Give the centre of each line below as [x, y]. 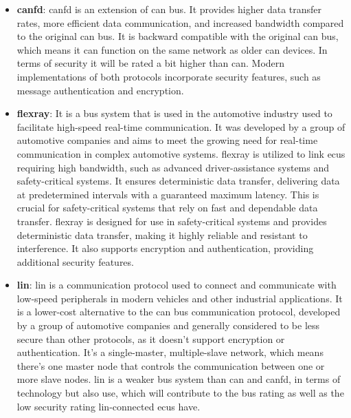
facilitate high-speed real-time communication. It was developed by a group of [181, 126]
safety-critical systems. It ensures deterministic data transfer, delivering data [178, 181]
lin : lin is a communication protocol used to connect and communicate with [177, 285]
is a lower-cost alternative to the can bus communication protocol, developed [179, 312]
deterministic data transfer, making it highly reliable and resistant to [162, 234]
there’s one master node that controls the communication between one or [171, 365]
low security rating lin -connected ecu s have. [109, 406]
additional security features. [75, 261]
